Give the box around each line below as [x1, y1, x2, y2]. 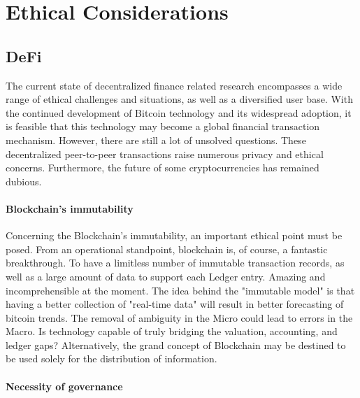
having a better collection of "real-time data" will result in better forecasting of [6, 297, 344, 311]
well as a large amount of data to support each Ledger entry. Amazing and [6, 269, 326, 283]
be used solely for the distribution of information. [6, 351, 217, 366]
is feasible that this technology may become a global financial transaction [6, 119, 320, 134]
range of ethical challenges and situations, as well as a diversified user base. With [6, 92, 353, 106]
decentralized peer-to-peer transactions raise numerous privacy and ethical [6, 146, 324, 161]
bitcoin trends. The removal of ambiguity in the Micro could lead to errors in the [6, 310, 353, 325]
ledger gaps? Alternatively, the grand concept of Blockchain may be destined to [6, 337, 346, 352]
